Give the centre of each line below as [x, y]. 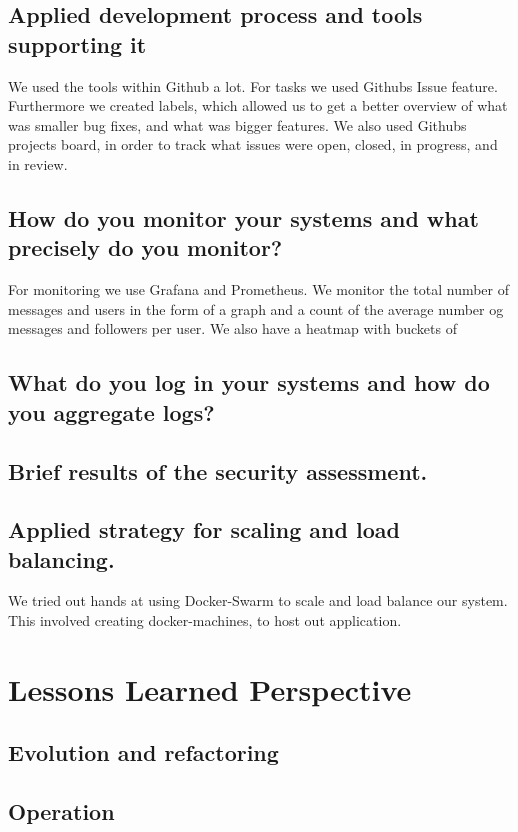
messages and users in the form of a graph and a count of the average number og [256, 308]
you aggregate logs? [111, 411]
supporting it [77, 43]
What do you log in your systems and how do [249, 382]
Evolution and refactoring [143, 752]
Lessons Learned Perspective [210, 688]
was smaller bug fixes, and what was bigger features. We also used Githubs [237, 124]
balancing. [61, 558]
